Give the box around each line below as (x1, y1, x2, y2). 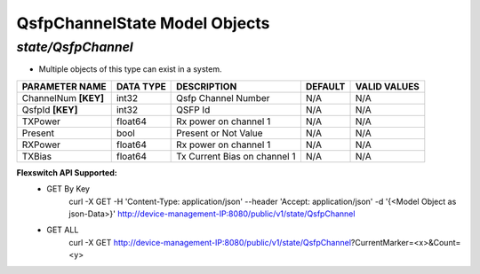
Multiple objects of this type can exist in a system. (38, 64, 222, 74)
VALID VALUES (355, 80, 420, 92)
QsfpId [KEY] (21, 103, 78, 115)
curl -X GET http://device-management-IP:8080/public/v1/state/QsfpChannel (68, 237, 351, 247)
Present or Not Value (176, 127, 263, 139)
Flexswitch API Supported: (16, 167, 117, 177)
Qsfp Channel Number (176, 91, 270, 104)
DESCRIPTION (176, 80, 237, 92)
